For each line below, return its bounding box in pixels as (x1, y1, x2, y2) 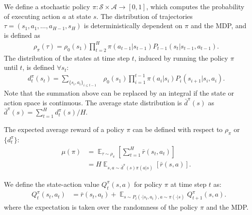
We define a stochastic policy (4, 1, 90, 11)
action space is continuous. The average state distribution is (4, 97, 182, 107)
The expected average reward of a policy (4, 124, 124, 134)
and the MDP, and (190, 20, 247, 31)
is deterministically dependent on (84, 20, 183, 31)
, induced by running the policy (134, 52, 228, 63)
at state (68, 11, 91, 21)
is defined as (4, 30, 40, 40)
